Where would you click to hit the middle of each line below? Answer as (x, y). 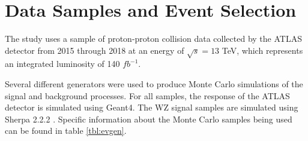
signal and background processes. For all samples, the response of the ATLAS (147, 95)
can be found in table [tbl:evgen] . (66, 131)
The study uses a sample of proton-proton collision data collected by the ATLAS (153, 39)
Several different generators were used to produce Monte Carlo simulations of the (154, 84)
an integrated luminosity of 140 (62, 64)
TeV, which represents (262, 50)
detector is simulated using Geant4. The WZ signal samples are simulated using (152, 107)
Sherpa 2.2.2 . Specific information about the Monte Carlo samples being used (149, 119)
